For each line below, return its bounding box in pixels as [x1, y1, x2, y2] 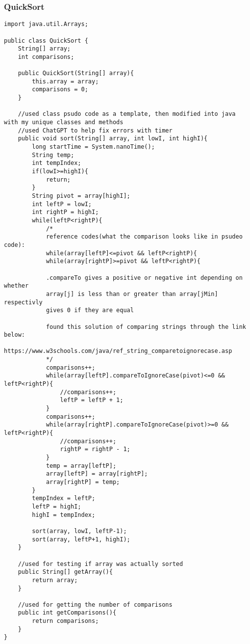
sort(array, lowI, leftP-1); [32, 527, 127, 535]
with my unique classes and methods [4, 119, 124, 126]
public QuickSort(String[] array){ [18, 70, 134, 77]
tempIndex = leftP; [32, 495, 96, 502]
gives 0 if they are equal [46, 307, 134, 314]
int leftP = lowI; [32, 200, 92, 208]
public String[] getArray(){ [18, 568, 113, 576]
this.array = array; [32, 78, 99, 85]
